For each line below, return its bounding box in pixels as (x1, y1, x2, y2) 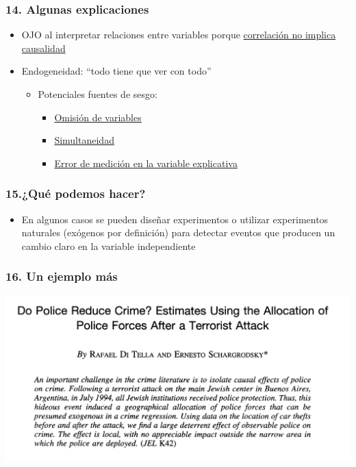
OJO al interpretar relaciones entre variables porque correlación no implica (21, 27, 336, 42)
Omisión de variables (54, 110, 142, 124)
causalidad (21, 40, 66, 55)
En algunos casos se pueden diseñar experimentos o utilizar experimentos (21, 212, 329, 226)
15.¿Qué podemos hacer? (5, 185, 146, 202)
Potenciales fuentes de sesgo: (38, 87, 157, 101)
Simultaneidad (54, 133, 114, 147)
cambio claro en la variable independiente (21, 238, 196, 253)
